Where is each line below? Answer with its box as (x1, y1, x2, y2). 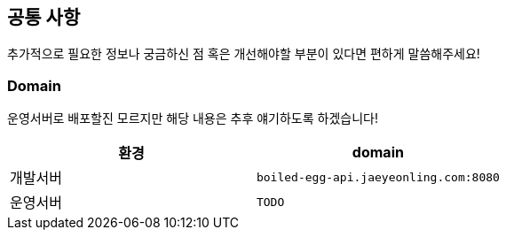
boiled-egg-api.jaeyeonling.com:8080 (256, 170, 500, 184)
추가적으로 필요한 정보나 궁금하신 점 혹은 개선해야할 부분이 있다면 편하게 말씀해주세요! (7, 46, 480, 62)
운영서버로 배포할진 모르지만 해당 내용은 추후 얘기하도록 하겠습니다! (7, 111, 378, 126)
